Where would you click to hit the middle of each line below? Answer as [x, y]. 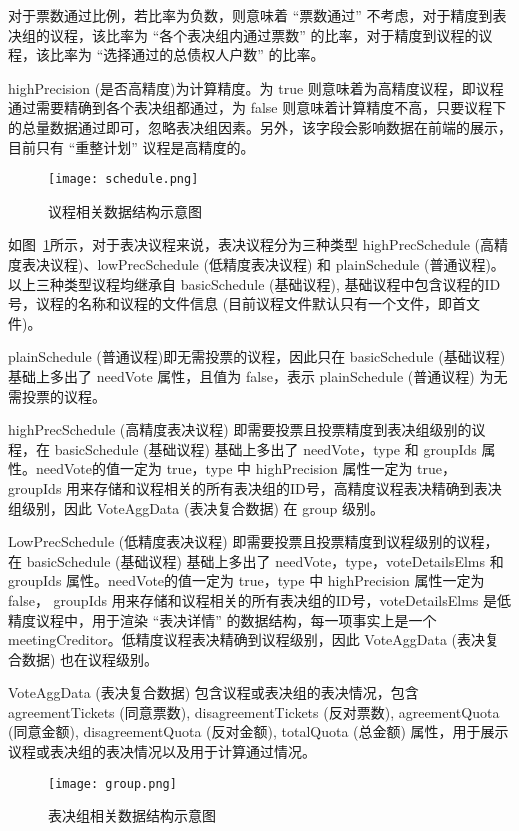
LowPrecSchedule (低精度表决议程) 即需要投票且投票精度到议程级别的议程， [253, 541]
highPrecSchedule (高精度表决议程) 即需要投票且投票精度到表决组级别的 [240, 429]
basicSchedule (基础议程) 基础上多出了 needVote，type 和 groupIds [265, 448]
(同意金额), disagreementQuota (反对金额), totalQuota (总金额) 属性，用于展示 [258, 731]
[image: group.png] [112, 783]
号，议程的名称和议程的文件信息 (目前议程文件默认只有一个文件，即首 [237, 303]
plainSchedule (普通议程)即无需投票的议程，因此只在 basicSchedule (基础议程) [257, 356]
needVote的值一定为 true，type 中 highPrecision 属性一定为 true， [246, 468]
